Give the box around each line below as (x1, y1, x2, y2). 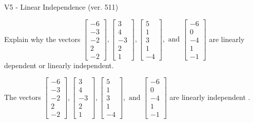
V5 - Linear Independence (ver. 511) (4, 2, 119, 12)
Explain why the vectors (4, 33, 81, 44)
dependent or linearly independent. (4, 59, 114, 70)
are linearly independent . (169, 91, 250, 102)
